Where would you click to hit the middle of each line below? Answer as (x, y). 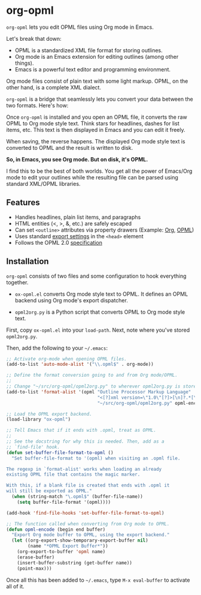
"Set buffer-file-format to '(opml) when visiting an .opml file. (96, 458)
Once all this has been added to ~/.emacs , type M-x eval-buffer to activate (98, 580)
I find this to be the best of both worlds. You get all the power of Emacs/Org (99, 171)
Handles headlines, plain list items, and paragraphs (78, 217)
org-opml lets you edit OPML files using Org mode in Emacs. (80, 27)
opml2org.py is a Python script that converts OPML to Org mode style (100, 312)
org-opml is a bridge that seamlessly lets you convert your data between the (100, 99)
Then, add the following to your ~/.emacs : (57, 348)
